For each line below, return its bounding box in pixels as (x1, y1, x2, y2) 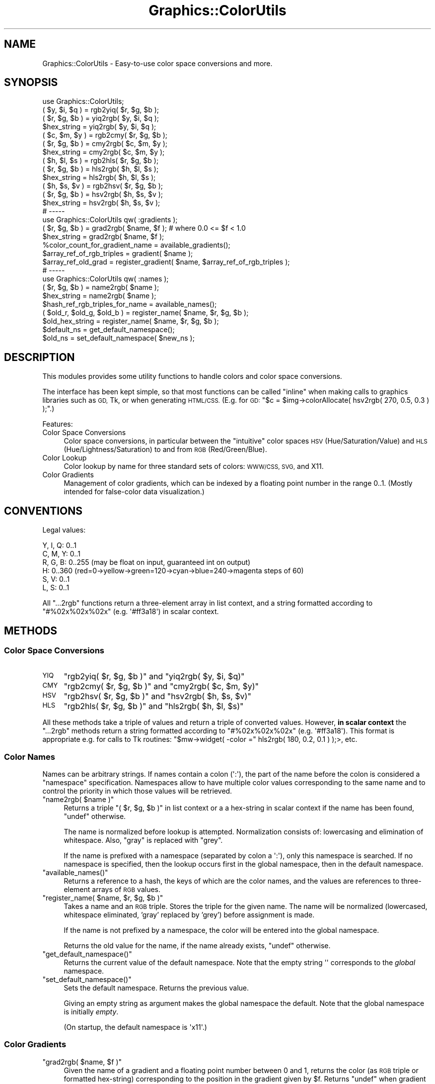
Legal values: (42, 526, 86, 535)
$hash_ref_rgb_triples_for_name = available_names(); (42, 300, 217, 309)
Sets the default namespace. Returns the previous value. (64, 984, 249, 993)
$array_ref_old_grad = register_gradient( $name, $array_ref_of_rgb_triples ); (42, 258, 290, 267)
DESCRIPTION (4, 351, 75, 363)
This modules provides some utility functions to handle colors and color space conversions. (42, 372, 342, 381)
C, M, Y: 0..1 (42, 549, 80, 558)
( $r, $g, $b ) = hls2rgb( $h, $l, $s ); (42, 165, 159, 174)
